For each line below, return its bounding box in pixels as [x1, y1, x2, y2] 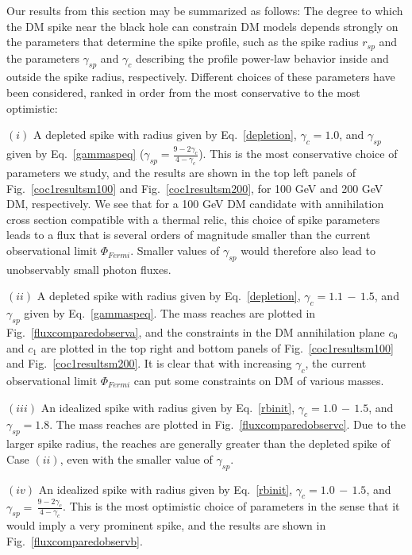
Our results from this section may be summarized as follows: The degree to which [6, 2, 403, 18]
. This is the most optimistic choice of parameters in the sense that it [63, 498, 400, 515]
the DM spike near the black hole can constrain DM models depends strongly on [6, 17, 399, 34]
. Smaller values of [130, 242, 220, 259]
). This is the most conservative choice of [198, 145, 398, 162]
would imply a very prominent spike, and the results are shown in [6, 517, 326, 534]
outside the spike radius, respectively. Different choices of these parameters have [6, 68, 395, 85]
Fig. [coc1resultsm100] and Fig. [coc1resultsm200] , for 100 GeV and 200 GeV [6, 179, 383, 196]
